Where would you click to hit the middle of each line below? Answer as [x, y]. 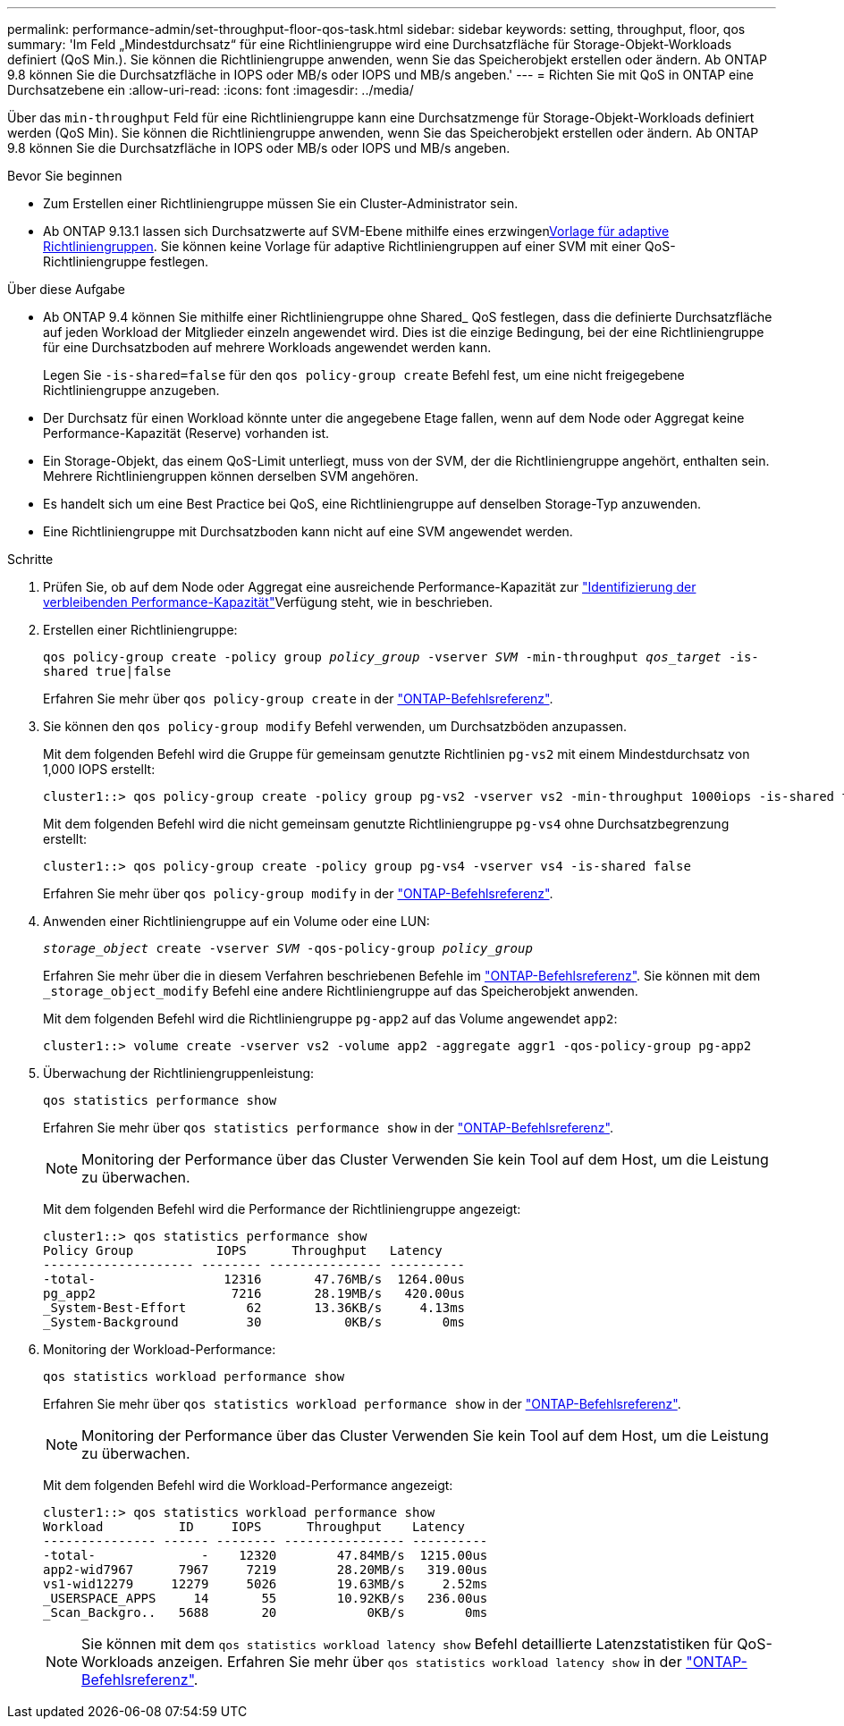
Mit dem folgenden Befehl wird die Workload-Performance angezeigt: [248, 1485]
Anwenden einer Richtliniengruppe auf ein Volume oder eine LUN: [236, 921]
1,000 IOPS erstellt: [99, 769]
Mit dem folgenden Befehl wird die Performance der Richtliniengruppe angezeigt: [282, 1209]
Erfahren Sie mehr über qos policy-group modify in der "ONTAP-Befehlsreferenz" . [298, 893]
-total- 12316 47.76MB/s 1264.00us [254, 1279]
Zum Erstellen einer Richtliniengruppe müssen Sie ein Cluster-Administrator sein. [281, 203]
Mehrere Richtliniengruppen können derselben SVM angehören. [231, 476]
